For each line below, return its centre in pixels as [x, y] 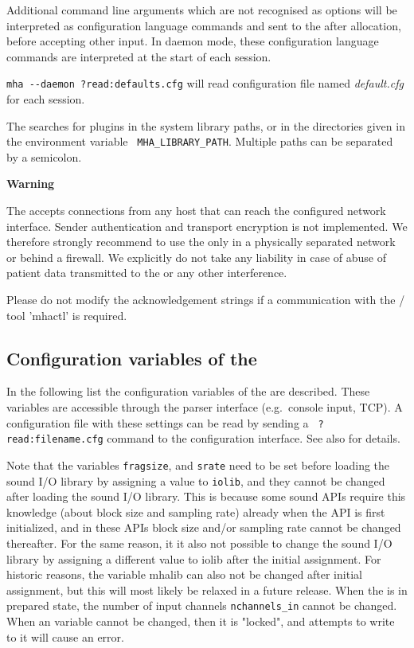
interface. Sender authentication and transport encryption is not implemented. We [207, 226]
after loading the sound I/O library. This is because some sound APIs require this [206, 496]
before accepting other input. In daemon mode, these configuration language [193, 41]
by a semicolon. [44, 156]
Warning [31, 183]
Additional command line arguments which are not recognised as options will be [202, 10]
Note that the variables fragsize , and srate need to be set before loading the [198, 465]
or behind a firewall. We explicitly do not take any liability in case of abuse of [197, 257]
